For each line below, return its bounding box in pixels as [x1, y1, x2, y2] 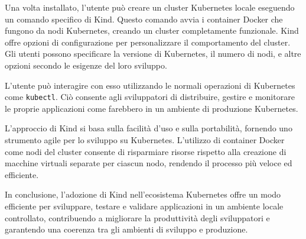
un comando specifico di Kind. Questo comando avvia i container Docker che [5, 12, 283, 25]
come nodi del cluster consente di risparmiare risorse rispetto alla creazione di [5, 145, 287, 157]
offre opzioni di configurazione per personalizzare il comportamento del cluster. [5, 35, 291, 48]
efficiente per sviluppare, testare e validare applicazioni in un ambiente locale [5, 199, 284, 212]
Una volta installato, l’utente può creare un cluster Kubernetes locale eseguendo [5, 1, 295, 13]
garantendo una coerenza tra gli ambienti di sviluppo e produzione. [5, 223, 248, 235]
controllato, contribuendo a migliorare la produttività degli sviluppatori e [5, 211, 270, 224]
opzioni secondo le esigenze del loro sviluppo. [5, 59, 167, 71]
